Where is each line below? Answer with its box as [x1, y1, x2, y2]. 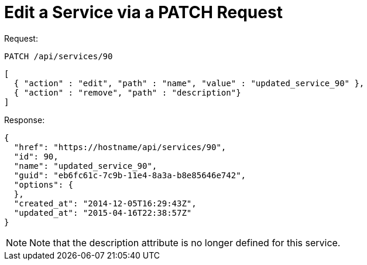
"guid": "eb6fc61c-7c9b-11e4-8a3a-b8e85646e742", [13, 170, 246, 180]
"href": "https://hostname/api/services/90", [13, 142, 227, 152]
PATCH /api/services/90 [4, 51, 113, 61]
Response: [4, 114, 45, 125]
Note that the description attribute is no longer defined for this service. [29, 236, 341, 249]
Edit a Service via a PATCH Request [4, 2, 283, 22]
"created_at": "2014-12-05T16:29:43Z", [13, 198, 197, 208]
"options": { [13, 179, 74, 189]
